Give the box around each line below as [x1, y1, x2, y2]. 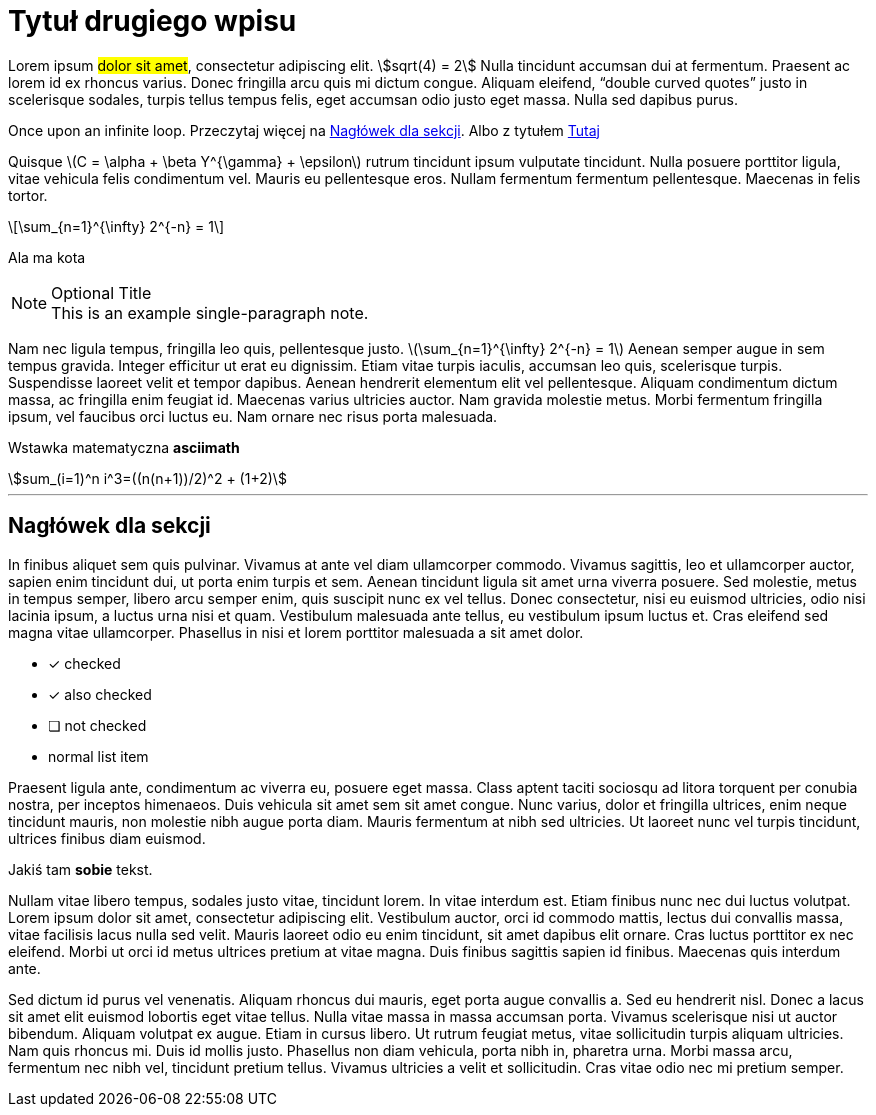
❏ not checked [48, 716, 147, 734]
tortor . [8, 186, 48, 204]
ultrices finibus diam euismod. [8, 829, 206, 847]
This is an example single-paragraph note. [51, 302, 369, 323]
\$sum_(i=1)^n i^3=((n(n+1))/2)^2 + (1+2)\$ [8, 469, 287, 487]
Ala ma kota [8, 248, 86, 266]
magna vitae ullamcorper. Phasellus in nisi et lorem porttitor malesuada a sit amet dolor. [8, 623, 584, 641]
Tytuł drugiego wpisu [8, 4, 297, 38]
